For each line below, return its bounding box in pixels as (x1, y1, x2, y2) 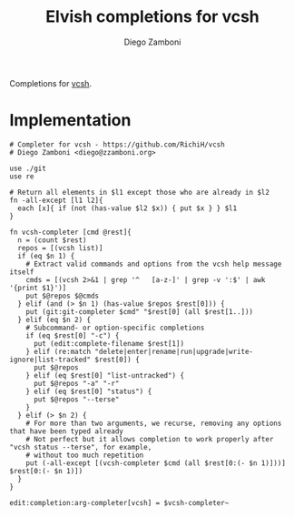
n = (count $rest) (17, 235, 88, 245)
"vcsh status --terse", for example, (9, 442, 152, 451)
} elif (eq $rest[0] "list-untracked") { (25, 370, 184, 380)
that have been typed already (9, 426, 124, 436)
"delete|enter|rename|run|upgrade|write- (94, 347, 254, 356)
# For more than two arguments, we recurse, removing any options (25, 419, 282, 428)
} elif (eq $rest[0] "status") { (25, 387, 152, 396)
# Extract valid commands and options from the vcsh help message (25, 259, 282, 269)
